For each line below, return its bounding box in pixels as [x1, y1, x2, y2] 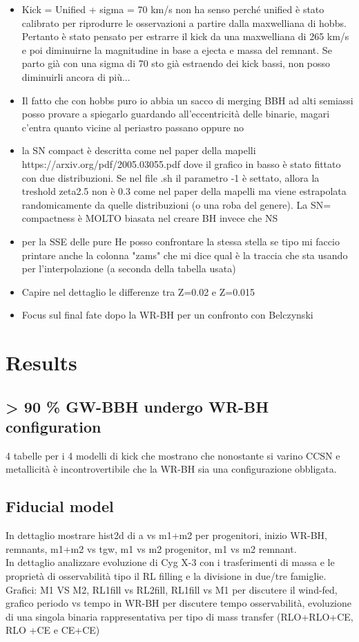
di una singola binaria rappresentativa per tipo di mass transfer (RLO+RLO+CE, [6, 609, 353, 623]
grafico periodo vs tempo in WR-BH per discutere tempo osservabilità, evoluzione [6, 596, 351, 610]
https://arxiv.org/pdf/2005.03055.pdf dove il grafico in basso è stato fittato [21, 156, 341, 171]
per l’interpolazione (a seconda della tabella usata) [21, 261, 236, 276]
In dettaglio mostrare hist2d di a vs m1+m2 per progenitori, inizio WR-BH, [6, 528, 327, 542]
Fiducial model [6, 495, 114, 517]
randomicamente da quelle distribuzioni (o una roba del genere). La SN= [21, 197, 331, 211]
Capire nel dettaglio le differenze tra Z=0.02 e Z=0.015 [21, 284, 255, 299]
